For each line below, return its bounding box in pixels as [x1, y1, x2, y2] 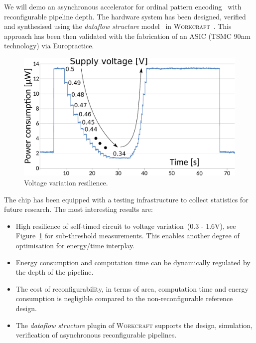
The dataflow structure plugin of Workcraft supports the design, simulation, [15, 320, 253, 330]
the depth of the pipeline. [15, 267, 94, 277]
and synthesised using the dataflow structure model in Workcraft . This [4, 21, 232, 31]
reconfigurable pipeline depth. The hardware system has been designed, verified [4, 11, 246, 21]
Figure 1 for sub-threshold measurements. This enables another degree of [15, 230, 240, 241]
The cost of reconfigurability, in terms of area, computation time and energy [15, 283, 249, 294]
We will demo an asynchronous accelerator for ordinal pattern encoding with [4, 1, 242, 11]
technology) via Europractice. [4, 40, 94, 51]
